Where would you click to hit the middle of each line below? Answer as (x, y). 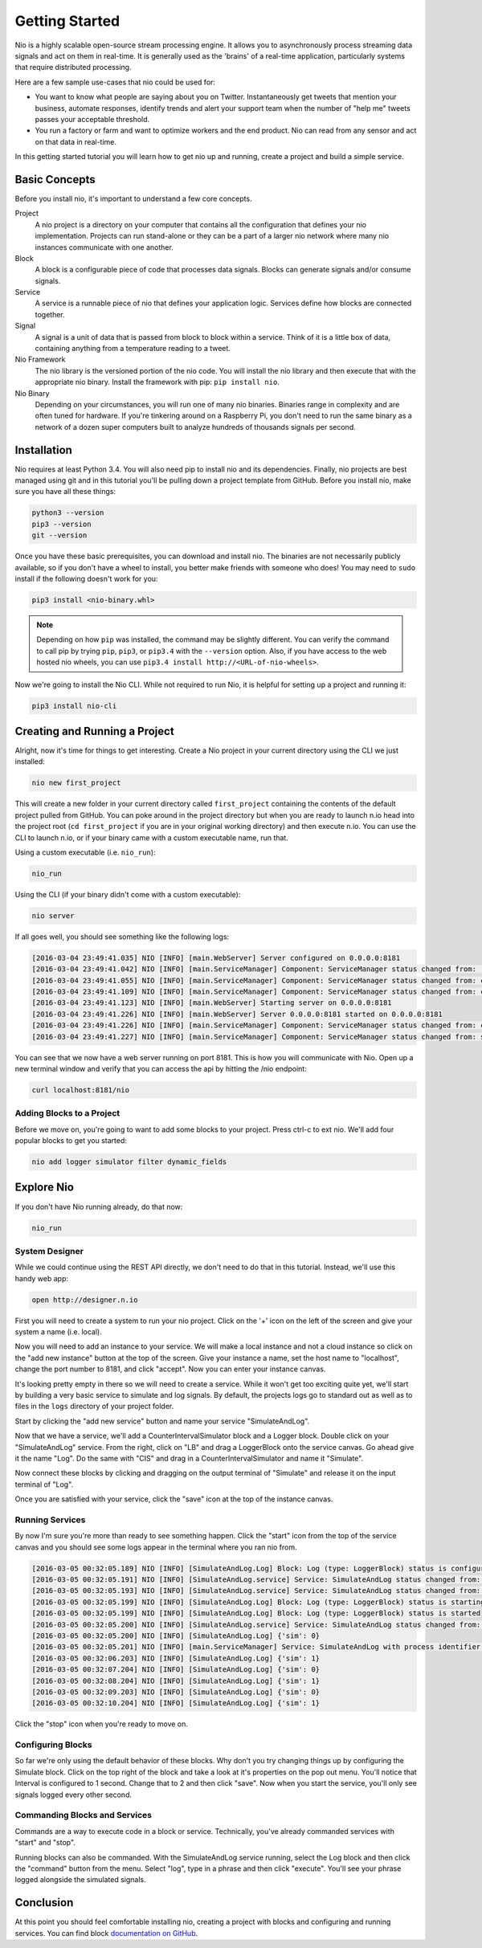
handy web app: (41, 1278)
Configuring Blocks (53, 1745)
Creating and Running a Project (94, 731)
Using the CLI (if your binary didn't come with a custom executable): (128, 894)
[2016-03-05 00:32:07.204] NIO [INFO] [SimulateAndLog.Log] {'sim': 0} (176, 1670)
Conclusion (44, 1903)
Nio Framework (40, 359)
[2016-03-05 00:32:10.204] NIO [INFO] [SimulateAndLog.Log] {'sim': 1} (176, 1703)
